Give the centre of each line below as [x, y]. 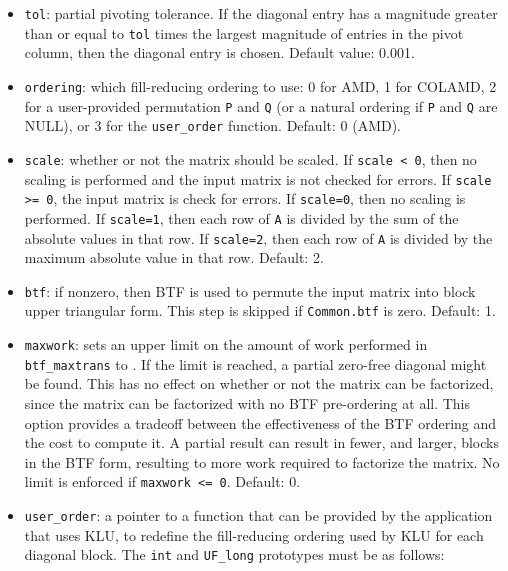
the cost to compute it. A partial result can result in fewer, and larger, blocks [261, 442]
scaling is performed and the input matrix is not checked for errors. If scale [258, 178]
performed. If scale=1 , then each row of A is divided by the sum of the [241, 217]
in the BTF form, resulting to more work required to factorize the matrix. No [262, 461]
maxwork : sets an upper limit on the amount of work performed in [226, 344]
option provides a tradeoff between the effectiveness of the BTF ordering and [260, 422]
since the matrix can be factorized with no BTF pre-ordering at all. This [247, 402]
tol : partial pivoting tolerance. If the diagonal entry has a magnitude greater [261, 13]
